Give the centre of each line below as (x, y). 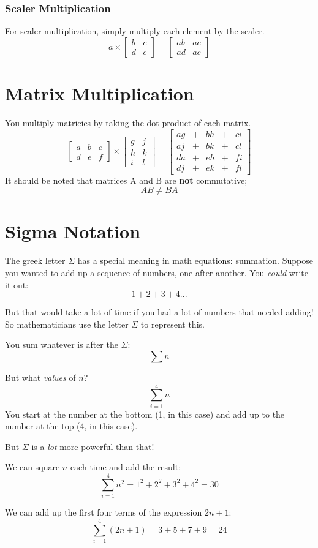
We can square (32, 467)
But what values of (40, 377)
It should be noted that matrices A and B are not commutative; (126, 180)
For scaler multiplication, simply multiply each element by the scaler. (135, 31)
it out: (17, 284)
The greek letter (35, 261)
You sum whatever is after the (62, 344)
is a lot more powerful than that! (93, 446)
